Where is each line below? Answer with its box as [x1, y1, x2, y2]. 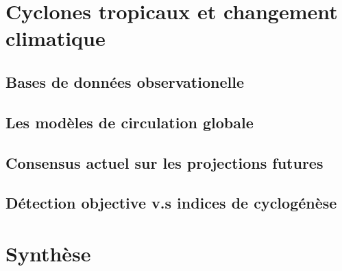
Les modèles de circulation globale [5, 111, 254, 132]
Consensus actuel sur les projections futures [5, 152, 323, 173]
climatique [5, 24, 106, 52]
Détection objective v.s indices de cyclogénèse [5, 192, 337, 213]
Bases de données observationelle [5, 71, 244, 92]
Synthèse [5, 239, 91, 267]
